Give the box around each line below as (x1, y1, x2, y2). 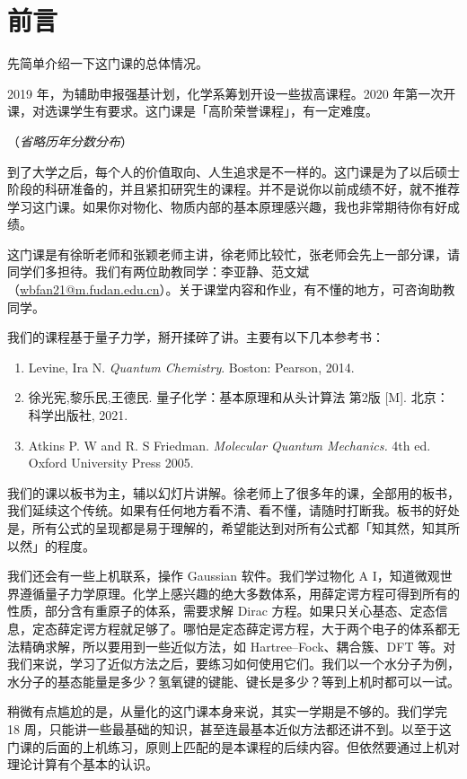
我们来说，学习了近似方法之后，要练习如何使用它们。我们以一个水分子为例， (7, 654, 460, 673)
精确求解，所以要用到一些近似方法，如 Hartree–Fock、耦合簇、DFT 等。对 (19, 636, 456, 655)
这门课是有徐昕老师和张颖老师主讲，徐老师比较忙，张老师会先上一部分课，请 (7, 244, 460, 263)
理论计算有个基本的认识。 (7, 755, 158, 774)
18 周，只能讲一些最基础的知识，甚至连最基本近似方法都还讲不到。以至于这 (7, 719, 452, 738)
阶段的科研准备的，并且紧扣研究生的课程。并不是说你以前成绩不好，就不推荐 (7, 179, 460, 198)
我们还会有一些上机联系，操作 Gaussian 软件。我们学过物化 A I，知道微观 (7, 566, 440, 585)
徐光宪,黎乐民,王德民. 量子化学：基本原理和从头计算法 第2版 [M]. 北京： (28, 388, 449, 407)
